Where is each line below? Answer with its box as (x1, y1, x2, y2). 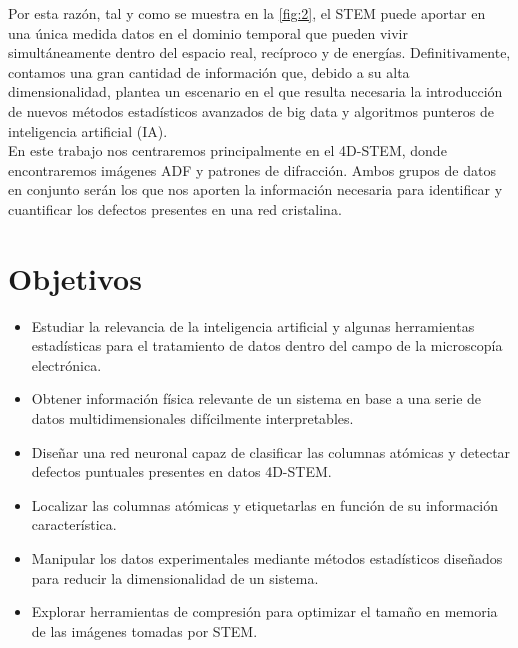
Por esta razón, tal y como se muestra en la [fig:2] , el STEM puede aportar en (8, 3, 486, 23)
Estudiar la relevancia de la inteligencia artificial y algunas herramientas (31, 315, 475, 336)
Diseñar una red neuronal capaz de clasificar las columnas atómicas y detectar (31, 441, 511, 462)
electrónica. (31, 354, 102, 375)
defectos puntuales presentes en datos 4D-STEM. (31, 461, 332, 482)
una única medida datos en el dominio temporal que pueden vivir (8, 22, 408, 43)
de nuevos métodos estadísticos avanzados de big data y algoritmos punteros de (8, 100, 494, 121)
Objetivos (8, 257, 142, 298)
